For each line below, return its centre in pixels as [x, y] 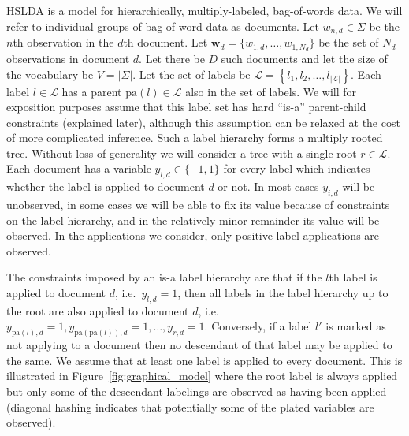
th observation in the [63, 42]
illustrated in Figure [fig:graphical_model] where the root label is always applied [202, 376]
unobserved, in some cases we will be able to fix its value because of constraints [198, 205]
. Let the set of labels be [191, 74]
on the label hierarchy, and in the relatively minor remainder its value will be [193, 220]
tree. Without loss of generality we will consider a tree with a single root [182, 153]
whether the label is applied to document [106, 186]
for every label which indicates [297, 168]
